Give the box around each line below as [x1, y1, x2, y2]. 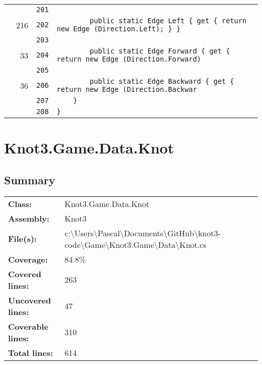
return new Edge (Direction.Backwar [56, 85, 197, 93]
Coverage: [8, 253, 48, 265]
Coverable [8, 320, 48, 332]
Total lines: [8, 346, 53, 358]
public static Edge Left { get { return [90, 17, 247, 25]
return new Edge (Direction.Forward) [56, 55, 202, 63]
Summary [4, 172, 55, 187]
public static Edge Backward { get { [90, 77, 234, 85]
